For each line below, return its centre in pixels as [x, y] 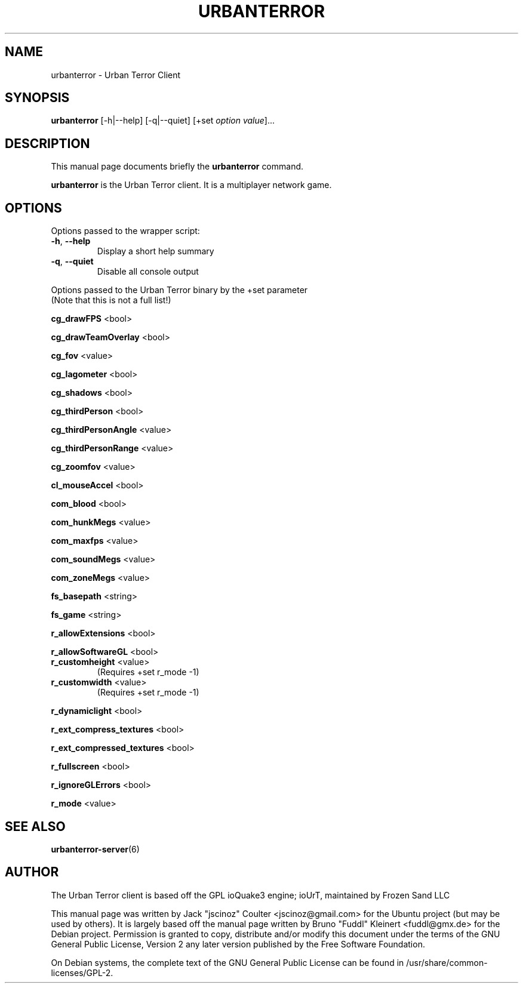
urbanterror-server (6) [95, 849]
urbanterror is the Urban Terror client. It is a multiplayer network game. [191, 185]
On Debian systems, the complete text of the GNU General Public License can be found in [227, 962]
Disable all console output [148, 272]
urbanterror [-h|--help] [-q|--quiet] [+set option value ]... [163, 121]
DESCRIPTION [47, 143]
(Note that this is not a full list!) [111, 300]
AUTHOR [32, 872]
